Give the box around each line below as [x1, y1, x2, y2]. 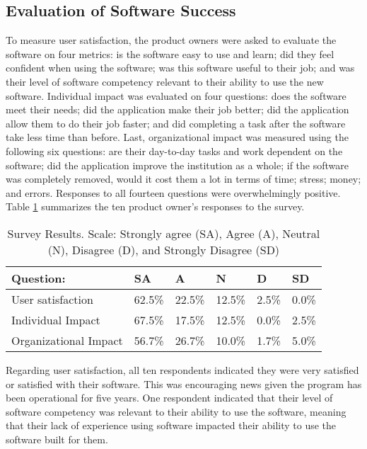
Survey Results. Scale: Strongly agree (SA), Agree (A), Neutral [7, 224, 320, 241]
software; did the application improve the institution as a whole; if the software [6, 157, 349, 172]
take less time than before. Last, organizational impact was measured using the [6, 130, 349, 144]
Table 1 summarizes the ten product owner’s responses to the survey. [6, 199, 305, 214]
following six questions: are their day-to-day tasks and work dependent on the [6, 143, 343, 158]
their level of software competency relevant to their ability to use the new [6, 74, 324, 89]
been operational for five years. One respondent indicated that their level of [6, 390, 333, 405]
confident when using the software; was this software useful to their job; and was [6, 60, 355, 75]
